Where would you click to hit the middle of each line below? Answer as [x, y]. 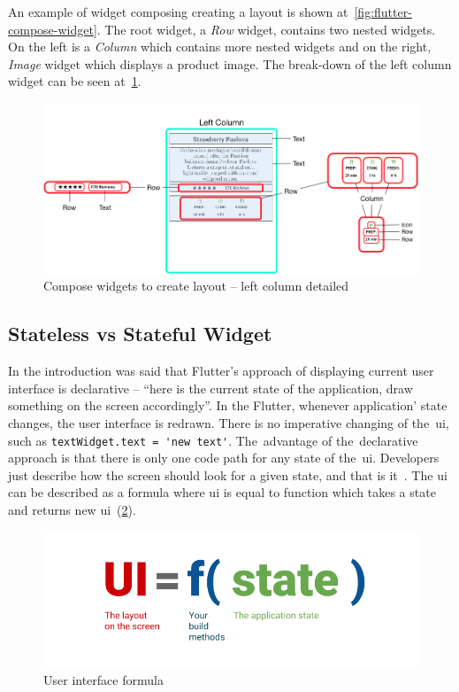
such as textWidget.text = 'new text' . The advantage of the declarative [213, 440]
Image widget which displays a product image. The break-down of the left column [230, 63]
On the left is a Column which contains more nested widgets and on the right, [220, 47]
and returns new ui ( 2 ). [72, 510]
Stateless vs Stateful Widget [140, 334]
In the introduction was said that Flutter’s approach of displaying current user [221, 371]
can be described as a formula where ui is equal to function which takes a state [222, 492]
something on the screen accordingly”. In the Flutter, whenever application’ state [228, 405]
